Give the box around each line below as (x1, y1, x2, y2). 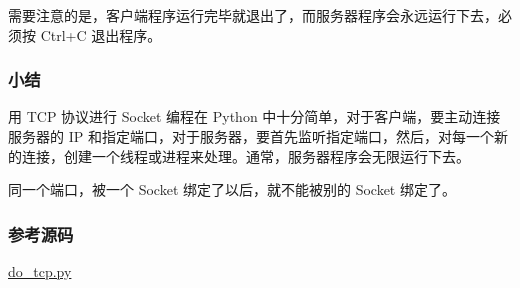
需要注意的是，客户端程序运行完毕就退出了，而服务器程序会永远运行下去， (8, 5, 498, 25)
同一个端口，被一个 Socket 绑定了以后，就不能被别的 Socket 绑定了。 (8, 179, 456, 200)
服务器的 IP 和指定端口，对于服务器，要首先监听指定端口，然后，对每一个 (8, 126, 494, 146)
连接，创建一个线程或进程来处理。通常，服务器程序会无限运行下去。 (21, 145, 470, 166)
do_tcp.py (8, 261, 72, 281)
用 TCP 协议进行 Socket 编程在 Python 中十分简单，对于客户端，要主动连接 (8, 106, 501, 127)
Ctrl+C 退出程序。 (40, 24, 162, 45)
